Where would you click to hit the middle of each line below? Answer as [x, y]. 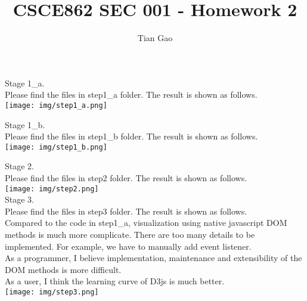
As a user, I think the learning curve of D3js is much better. [115, 281]
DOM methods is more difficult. [63, 269]
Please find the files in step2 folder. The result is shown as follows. [126, 178]
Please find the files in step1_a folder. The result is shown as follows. [131, 94]
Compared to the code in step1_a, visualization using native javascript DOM [146, 223]
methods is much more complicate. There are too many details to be [130, 235]
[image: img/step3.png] [52, 292]
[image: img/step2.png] [52, 189]
